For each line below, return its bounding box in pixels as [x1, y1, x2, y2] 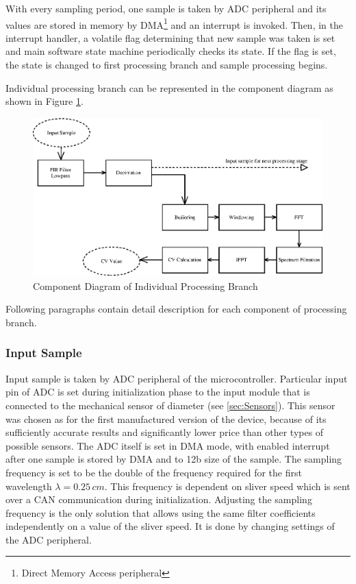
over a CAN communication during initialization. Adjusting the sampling [5, 492, 312, 507]
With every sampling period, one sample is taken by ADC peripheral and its [5, 1, 327, 15]
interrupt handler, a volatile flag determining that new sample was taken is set [5, 30, 335, 45]
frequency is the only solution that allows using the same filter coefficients [5, 505, 316, 520]
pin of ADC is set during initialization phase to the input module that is [5, 385, 310, 399]
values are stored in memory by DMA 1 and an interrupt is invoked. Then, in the [5, 15, 343, 32]
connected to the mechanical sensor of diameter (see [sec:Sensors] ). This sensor [5, 398, 335, 412]
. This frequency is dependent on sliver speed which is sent [104, 478, 351, 493]
